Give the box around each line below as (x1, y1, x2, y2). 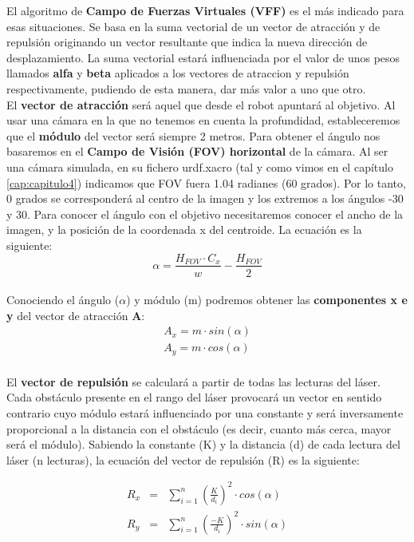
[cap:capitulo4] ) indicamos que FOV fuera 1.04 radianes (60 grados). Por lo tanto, (6, 174, 406, 191)
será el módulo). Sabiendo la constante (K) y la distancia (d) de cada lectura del (6, 436, 400, 453)
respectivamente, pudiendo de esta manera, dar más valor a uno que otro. (6, 80, 366, 97)
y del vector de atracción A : (6, 307, 145, 323)
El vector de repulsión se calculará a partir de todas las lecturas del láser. (6, 373, 380, 390)
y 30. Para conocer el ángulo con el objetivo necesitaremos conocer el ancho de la (6, 205, 404, 222)
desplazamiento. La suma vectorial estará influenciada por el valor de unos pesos (6, 49, 400, 65)
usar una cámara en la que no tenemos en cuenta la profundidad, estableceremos (6, 112, 400, 129)
